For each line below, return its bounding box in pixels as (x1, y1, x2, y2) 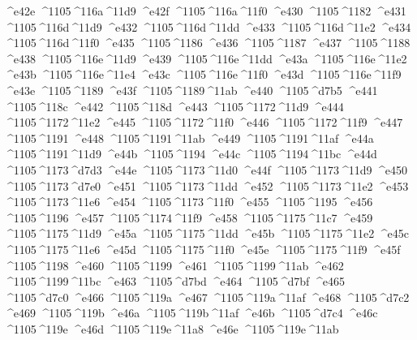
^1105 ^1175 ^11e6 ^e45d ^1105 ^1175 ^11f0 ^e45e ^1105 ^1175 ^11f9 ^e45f (4, 240, 401, 257)
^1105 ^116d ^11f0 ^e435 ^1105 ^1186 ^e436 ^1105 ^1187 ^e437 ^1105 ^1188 (4, 34, 411, 51)
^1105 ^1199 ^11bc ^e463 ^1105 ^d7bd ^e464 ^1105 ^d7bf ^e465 (4, 273, 345, 290)
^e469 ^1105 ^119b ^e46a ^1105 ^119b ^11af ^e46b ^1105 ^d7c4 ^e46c (4, 304, 378, 321)
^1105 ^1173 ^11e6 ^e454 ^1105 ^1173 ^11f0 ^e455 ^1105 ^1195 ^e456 (4, 193, 373, 210)
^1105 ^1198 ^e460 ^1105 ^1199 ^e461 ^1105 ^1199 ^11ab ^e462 (4, 256, 344, 273)
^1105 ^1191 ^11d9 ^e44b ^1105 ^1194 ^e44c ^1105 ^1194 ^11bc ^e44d (4, 145, 377, 162)
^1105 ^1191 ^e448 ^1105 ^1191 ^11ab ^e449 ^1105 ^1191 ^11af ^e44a (4, 129, 374, 146)
